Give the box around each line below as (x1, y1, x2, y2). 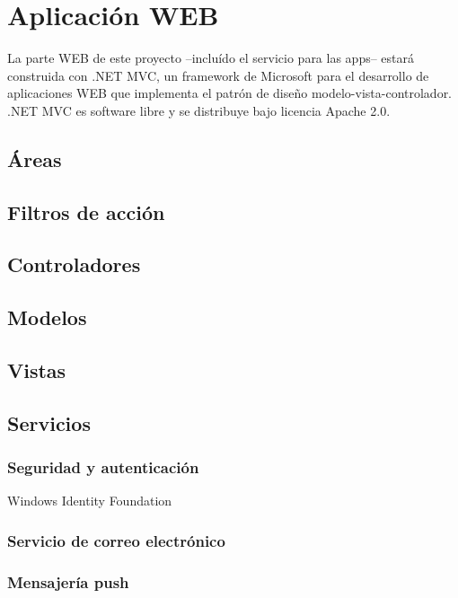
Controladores (7, 251, 141, 278)
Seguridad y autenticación (7, 456, 199, 479)
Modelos (7, 303, 87, 331)
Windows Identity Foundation (7, 491, 172, 510)
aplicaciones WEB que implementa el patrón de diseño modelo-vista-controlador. (7, 84, 453, 102)
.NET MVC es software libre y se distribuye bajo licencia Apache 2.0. (7, 101, 391, 119)
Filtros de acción (7, 198, 165, 225)
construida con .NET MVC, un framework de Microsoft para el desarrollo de (7, 66, 429, 84)
